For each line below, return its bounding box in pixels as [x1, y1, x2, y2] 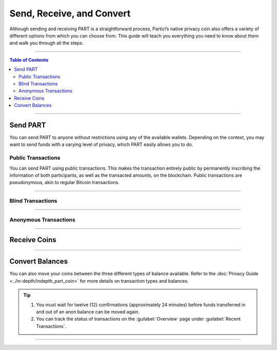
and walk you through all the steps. [9, 40, 84, 46]
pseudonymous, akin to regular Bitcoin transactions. [9, 179, 120, 186]
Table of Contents [9, 57, 49, 63]
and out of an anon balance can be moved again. [36, 308, 140, 315]
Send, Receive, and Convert [9, 8, 131, 19]
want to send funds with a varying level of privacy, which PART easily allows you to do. [9, 141, 193, 148]
